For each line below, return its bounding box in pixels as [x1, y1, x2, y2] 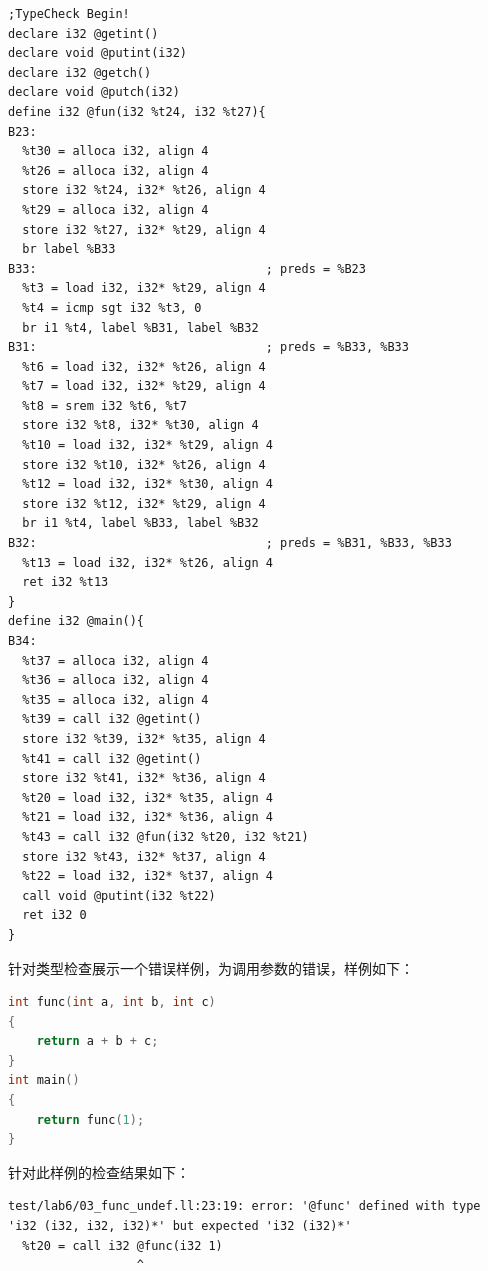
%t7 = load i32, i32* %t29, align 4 [22, 379, 266, 394]
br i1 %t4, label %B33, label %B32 [22, 516, 259, 531]
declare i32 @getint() [8, 26, 159, 41]
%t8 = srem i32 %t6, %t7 [22, 398, 187, 413]
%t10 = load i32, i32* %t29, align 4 [22, 438, 273, 453]
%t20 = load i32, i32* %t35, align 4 [22, 790, 273, 805]
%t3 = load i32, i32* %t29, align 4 [22, 281, 266, 296]
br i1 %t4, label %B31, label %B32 [22, 320, 259, 335]
